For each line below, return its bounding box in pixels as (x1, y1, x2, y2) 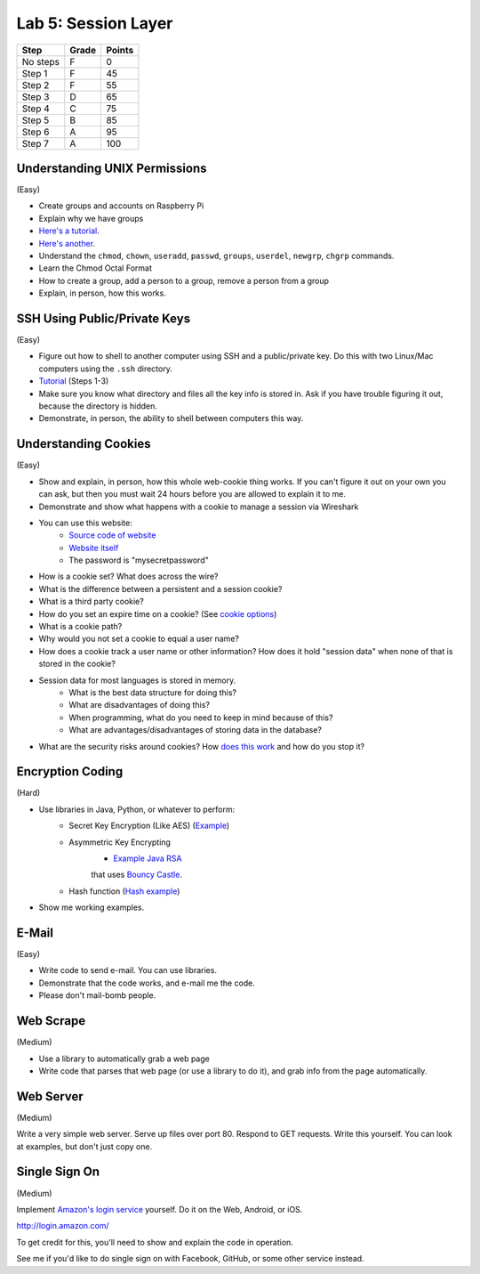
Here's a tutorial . (38, 225, 100, 236)
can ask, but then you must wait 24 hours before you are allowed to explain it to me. (38, 489, 347, 499)
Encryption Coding (16, 764, 124, 779)
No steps (21, 55, 60, 68)
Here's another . (38, 238, 96, 248)
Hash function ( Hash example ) (68, 886, 180, 897)
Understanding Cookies (16, 436, 151, 451)
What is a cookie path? (38, 621, 123, 632)
